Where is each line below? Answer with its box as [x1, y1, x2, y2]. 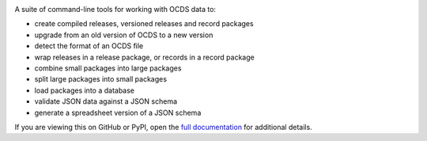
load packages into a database [34, 86, 134, 95]
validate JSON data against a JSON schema [34, 97, 178, 106]
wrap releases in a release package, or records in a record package [34, 52, 255, 62]
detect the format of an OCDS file [34, 41, 144, 51]
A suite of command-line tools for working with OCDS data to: [14, 5, 217, 13]
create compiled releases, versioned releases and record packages [34, 19, 254, 29]
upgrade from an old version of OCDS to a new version [34, 30, 213, 40]
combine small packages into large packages [34, 63, 182, 73]
